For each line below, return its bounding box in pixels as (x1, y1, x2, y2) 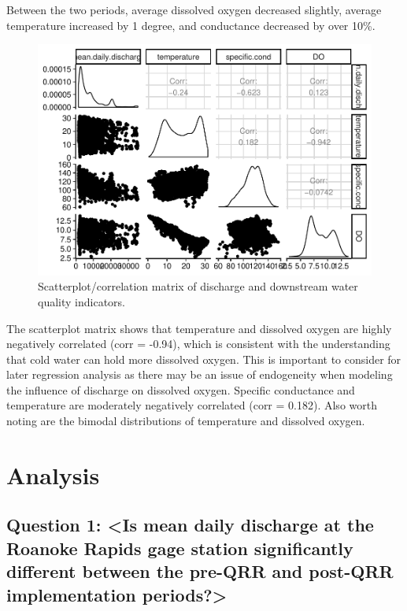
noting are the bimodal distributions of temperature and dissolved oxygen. (6, 413, 365, 429)
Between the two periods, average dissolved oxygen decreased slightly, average (6, 2, 382, 17)
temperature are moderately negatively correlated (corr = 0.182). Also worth (6, 397, 377, 413)
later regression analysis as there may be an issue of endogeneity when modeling (6, 366, 393, 383)
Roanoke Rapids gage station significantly (6, 535, 353, 560)
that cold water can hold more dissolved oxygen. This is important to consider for (6, 350, 401, 367)
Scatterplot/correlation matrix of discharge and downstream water (38, 278, 358, 294)
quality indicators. (38, 293, 125, 309)
